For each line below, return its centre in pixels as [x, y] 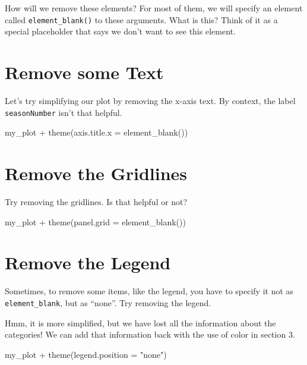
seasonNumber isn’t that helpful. [64, 112]
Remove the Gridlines [96, 173]
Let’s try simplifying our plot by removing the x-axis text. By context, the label [150, 100]
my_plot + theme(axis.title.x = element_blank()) [96, 132]
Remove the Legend [88, 262]
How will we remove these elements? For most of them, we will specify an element [154, 8]
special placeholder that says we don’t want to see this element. [120, 31]
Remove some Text [84, 72]
